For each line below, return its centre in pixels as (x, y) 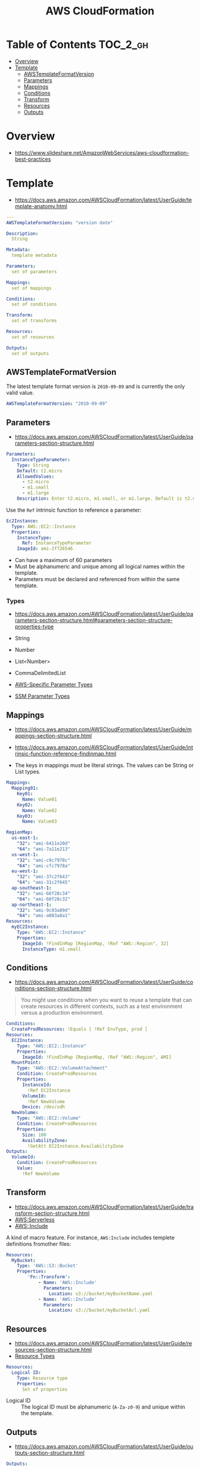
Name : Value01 (40, 799)
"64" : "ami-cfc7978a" (43, 866)
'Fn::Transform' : (49, 1277)
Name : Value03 (40, 821)
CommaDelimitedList (40, 673)
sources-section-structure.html (53, 1350)
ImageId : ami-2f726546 (45, 549)
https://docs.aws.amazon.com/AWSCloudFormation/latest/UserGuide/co (104, 982)
